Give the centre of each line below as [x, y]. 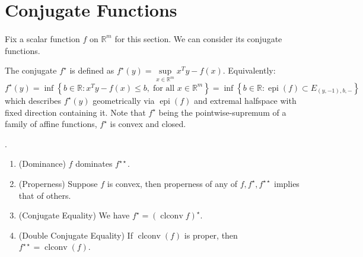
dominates [94, 164]
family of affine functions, [51, 124]
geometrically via [124, 100]
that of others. [45, 195]
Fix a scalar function [42, 38]
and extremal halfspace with [245, 100]
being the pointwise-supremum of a [222, 112]
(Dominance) [42, 164]
